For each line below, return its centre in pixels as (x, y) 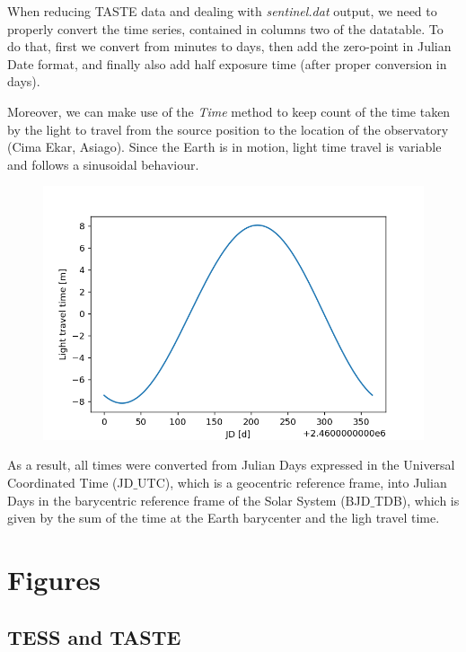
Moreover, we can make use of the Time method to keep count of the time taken (229, 111)
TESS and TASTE (94, 636)
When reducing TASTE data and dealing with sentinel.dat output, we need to (222, 11)
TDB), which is (417, 500)
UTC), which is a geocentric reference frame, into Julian (292, 483)
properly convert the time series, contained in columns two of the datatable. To (225, 28)
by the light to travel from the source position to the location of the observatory (228, 129)
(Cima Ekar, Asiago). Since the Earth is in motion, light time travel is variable (224, 147)
